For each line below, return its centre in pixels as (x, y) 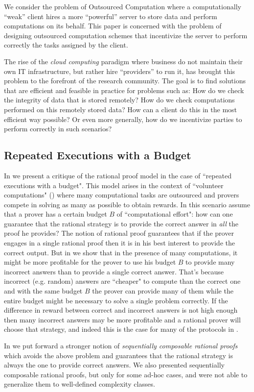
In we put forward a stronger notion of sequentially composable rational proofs (121, 346)
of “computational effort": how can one (175, 214)
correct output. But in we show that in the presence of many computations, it (121, 252)
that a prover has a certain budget (56, 214)
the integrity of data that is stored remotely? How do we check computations (119, 100)
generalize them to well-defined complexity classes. (80, 384)
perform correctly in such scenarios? (58, 129)
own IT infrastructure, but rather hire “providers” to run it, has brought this (120, 71)
